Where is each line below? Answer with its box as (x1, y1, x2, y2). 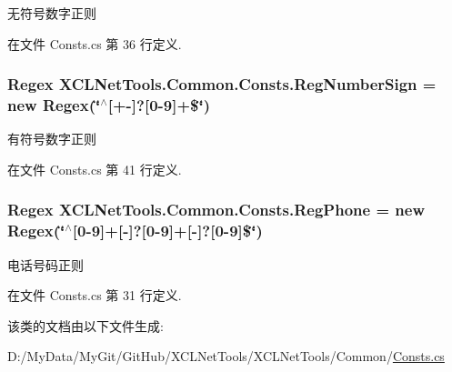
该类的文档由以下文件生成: (7, 316, 164, 335)
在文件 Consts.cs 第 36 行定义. (7, 34, 182, 53)
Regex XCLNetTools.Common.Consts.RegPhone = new (7, 198, 425, 221)
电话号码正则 (7, 255, 84, 274)
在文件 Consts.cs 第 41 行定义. (7, 159, 182, 178)
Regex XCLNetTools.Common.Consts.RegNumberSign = (7, 73, 437, 96)
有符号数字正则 (7, 129, 96, 148)
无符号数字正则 (7, 4, 96, 22)
